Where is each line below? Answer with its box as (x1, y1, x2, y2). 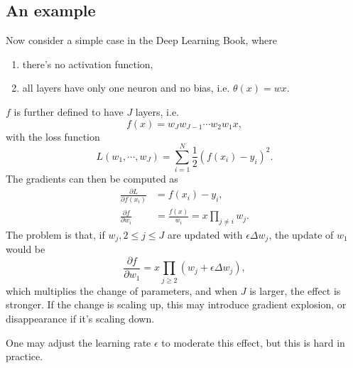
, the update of (268, 227, 334, 242)
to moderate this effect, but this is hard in (161, 335, 345, 350)
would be (6, 242, 45, 256)
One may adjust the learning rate (6, 335, 151, 350)
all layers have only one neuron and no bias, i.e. (22, 80, 230, 95)
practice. (6, 349, 43, 364)
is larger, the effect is (249, 283, 341, 298)
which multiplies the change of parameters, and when (6, 283, 238, 298)
